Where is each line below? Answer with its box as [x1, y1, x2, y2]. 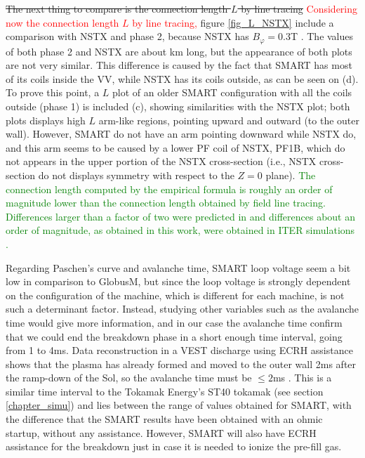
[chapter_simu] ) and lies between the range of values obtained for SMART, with [6, 398, 352, 412]
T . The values [290, 29, 354, 44]
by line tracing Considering [241, 1, 358, 15]
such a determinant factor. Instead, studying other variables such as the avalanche [6, 301, 359, 316]
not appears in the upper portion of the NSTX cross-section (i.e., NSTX [6, 154, 317, 169]
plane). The [265, 167, 316, 182]
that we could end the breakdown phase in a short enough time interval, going [6, 329, 343, 343]
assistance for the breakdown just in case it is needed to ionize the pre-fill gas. [6, 439, 342, 454]
